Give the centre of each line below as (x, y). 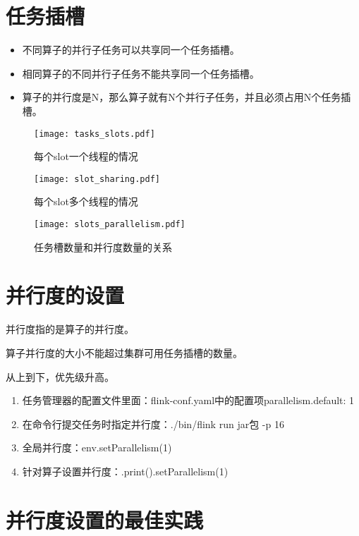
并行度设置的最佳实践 (105, 519)
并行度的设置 (65, 295)
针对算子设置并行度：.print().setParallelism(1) (125, 471)
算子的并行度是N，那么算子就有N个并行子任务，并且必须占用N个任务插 (187, 97)
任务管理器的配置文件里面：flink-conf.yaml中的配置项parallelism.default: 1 (188, 400)
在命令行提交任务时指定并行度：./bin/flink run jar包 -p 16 (153, 424)
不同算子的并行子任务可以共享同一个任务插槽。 (131, 50)
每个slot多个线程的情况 (86, 201)
